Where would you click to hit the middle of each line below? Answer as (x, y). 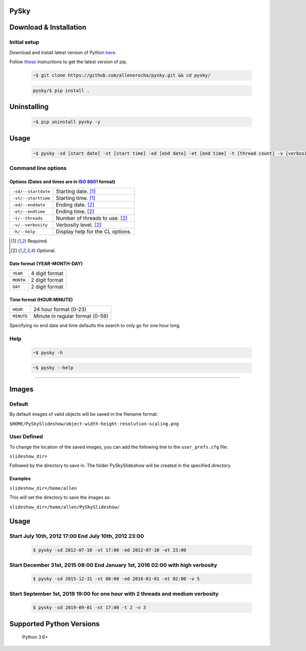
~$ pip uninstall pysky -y (67, 122)
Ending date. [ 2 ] (75, 205)
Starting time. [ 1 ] (76, 198)
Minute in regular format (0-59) (71, 316)
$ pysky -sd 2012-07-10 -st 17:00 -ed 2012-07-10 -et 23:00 (110, 550)
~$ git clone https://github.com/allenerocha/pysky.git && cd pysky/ (122, 76)
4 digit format (47, 273)
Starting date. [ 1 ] (76, 191)
